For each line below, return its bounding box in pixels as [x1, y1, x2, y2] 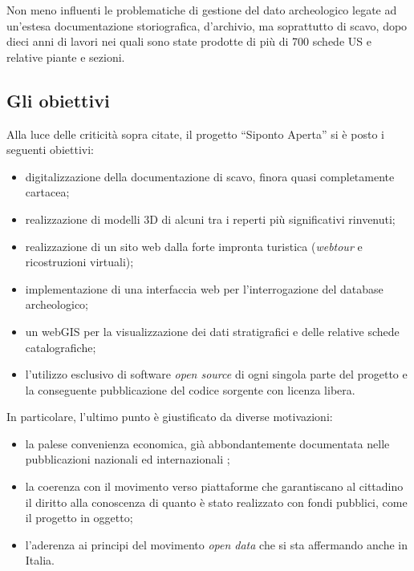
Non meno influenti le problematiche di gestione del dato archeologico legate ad [6, 2, 397, 18]
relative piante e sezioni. [6, 48, 125, 65]
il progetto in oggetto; [25, 509, 133, 526]
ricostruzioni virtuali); [25, 253, 134, 270]
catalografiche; [25, 338, 96, 355]
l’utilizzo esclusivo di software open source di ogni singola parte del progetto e [25, 366, 408, 383]
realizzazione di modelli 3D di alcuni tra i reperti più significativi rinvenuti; [25, 210, 396, 227]
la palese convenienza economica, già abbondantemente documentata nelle [25, 435, 390, 452]
